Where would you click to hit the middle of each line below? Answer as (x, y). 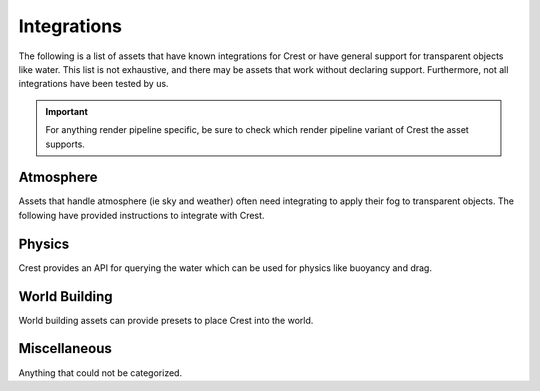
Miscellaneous (65, 348)
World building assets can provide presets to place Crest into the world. (166, 320)
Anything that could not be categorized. (100, 372)
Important (67, 111)
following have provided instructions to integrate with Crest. (141, 215)
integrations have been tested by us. (93, 84)
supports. (65, 144)
